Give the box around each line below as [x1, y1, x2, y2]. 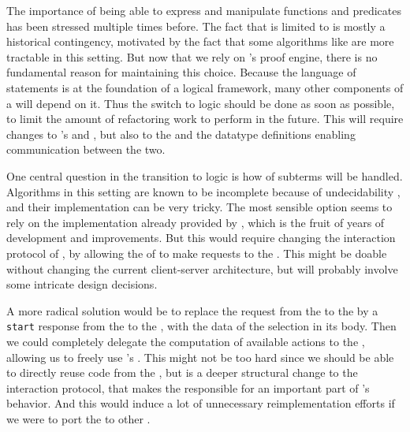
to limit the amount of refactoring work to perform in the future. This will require [6, 110, 404, 127]
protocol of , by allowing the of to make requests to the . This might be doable [6, 244, 387, 261]
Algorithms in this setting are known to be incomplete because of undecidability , [6, 183, 401, 199]
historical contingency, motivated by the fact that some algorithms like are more [6, 33, 394, 50]
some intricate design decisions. [6, 276, 158, 292]
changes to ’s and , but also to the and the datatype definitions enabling [6, 125, 356, 142]
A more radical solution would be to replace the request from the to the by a [6, 302, 378, 318]
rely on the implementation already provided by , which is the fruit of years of [6, 214, 385, 230]
